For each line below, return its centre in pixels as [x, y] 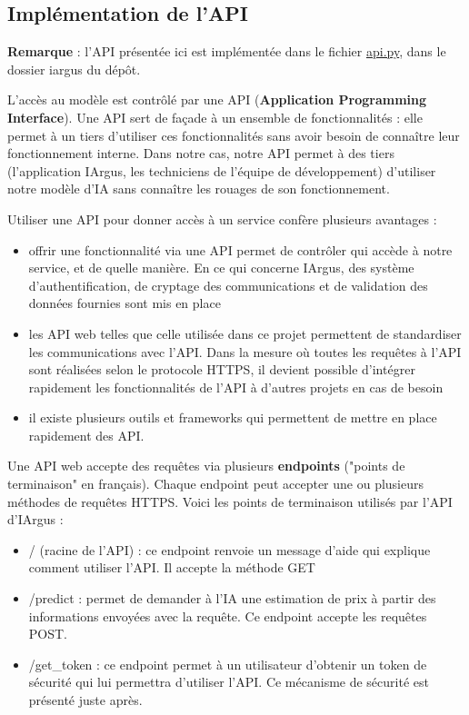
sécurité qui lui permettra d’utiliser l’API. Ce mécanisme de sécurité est [229, 682]
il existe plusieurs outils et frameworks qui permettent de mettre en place [233, 417]
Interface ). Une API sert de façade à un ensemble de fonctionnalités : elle [215, 117]
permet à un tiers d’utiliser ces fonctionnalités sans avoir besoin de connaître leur [234, 135]
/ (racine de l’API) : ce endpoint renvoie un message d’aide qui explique [230, 549]
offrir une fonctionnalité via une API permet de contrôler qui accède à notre [240, 249]
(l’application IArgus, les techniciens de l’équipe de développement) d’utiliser [222, 170]
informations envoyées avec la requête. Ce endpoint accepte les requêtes [228, 616]
